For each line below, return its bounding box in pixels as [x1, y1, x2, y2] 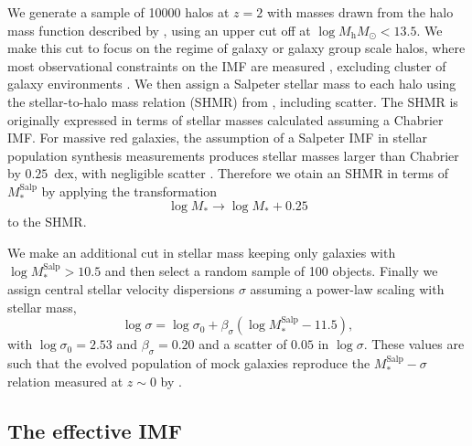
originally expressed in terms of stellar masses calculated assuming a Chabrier [7, 110, 444, 129]
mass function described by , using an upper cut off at [7, 20, 311, 39]
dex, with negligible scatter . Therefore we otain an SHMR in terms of [54, 164, 448, 183]
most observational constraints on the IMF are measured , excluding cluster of [7, 56, 446, 75]
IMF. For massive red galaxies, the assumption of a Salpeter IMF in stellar [7, 128, 427, 147]
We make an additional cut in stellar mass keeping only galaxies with [7, 242, 396, 261]
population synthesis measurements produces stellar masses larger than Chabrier [7, 145, 459, 165]
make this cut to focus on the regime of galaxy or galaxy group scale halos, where [7, 38, 466, 58]
